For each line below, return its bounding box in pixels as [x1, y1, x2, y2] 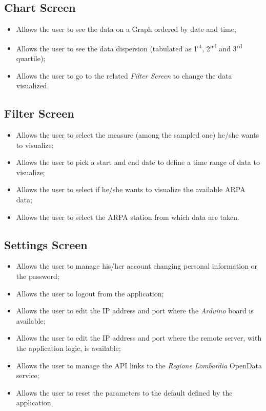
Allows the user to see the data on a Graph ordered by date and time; [16, 24, 236, 34]
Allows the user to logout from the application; [16, 288, 164, 298]
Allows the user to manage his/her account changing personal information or [16, 260, 258, 271]
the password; [16, 270, 59, 281]
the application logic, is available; [16, 342, 121, 353]
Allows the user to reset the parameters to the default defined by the [16, 387, 233, 398]
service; [16, 370, 39, 381]
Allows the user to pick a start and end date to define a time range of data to [16, 157, 260, 167]
